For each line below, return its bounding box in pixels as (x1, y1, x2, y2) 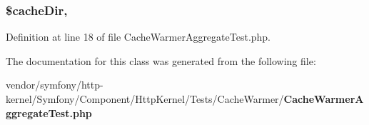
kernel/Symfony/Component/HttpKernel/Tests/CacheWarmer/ (6, 91, 284, 106)
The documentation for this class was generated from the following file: (6, 53, 316, 68)
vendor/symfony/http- (6, 77, 103, 92)
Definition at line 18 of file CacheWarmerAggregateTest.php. (6, 29, 271, 44)
